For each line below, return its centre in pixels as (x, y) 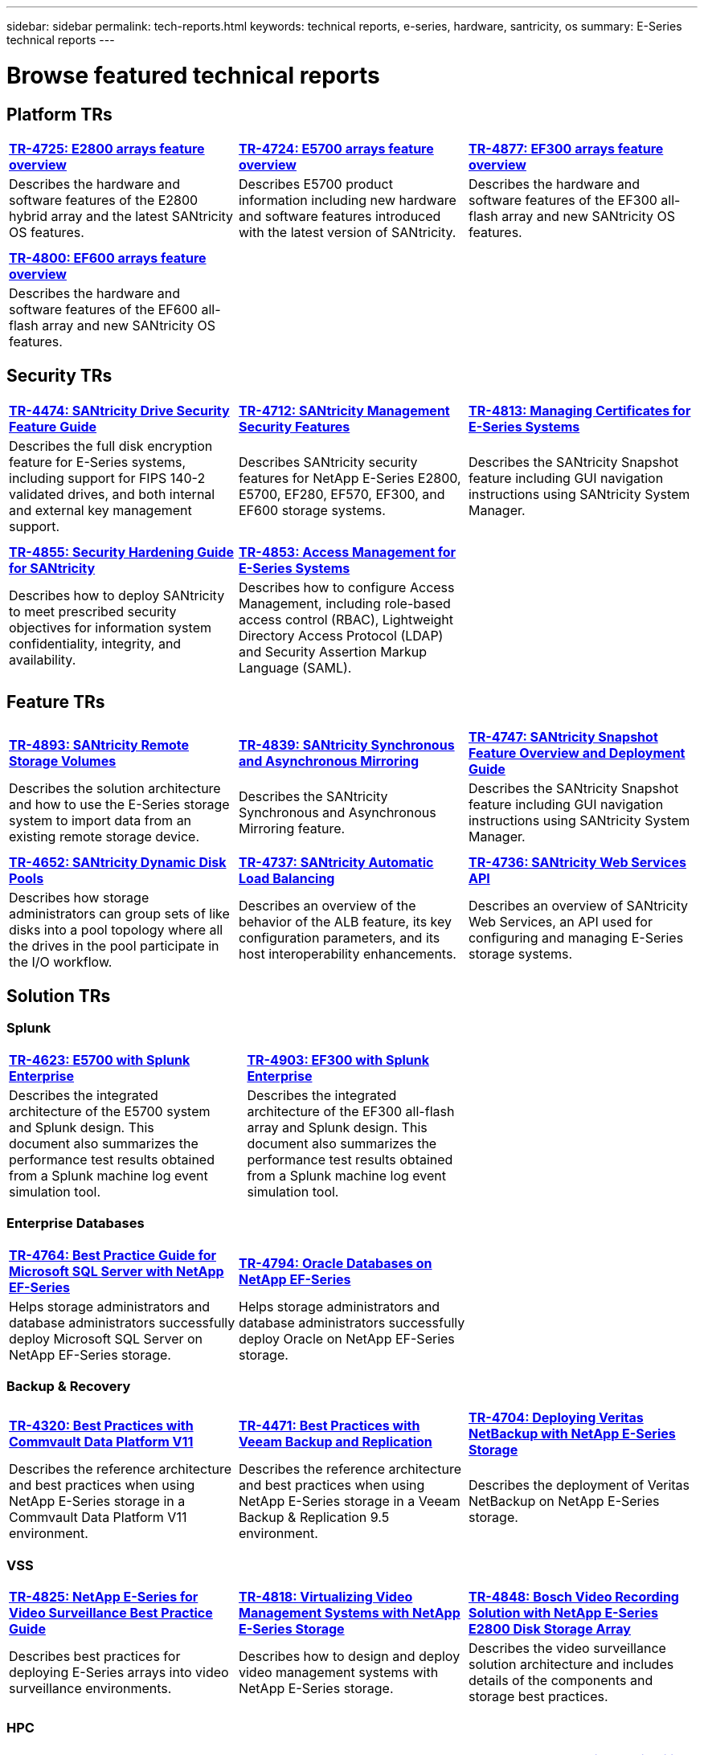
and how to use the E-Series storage (119, 804)
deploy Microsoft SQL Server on (106, 1338)
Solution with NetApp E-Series (563, 1613)
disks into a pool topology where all (116, 929)
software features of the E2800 (104, 200)
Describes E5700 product (315, 184)
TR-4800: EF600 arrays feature (108, 258)
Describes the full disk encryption (111, 446)
